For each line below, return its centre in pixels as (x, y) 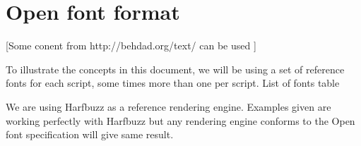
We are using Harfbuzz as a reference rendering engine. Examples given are (168, 106)
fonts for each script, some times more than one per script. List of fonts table (173, 83)
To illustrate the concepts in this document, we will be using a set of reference (175, 69)
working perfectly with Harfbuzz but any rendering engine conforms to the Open (180, 120)
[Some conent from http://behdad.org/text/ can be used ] (131, 45)
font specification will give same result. (90, 134)
